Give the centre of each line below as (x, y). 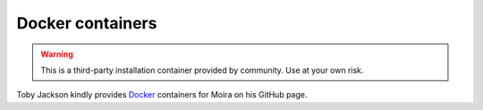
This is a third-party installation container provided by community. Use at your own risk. (202, 70)
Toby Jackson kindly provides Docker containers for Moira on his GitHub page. (162, 95)
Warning (57, 54)
